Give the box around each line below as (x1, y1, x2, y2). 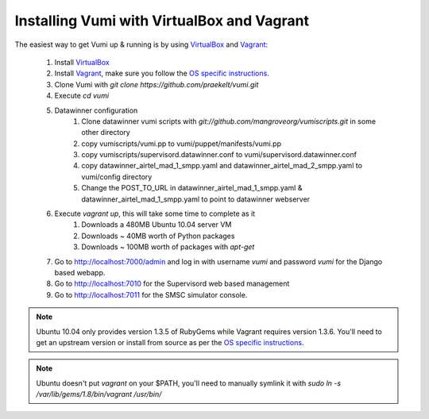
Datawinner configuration (54, 106, 138, 115)
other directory (81, 128, 130, 137)
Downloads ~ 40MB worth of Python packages (81, 231, 235, 240)
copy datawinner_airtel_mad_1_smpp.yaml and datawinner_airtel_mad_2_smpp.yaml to (81, 161, 363, 171)
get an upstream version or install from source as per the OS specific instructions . (36, 337, 304, 347)
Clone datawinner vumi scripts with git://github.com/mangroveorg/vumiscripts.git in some (81, 116, 377, 126)
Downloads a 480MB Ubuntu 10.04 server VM (81, 220, 232, 229)
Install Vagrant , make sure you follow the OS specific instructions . (54, 68, 269, 79)
